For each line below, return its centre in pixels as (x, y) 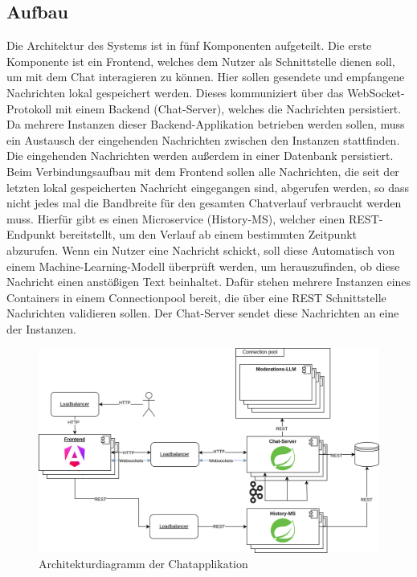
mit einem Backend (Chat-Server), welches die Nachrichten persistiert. (228, 108)
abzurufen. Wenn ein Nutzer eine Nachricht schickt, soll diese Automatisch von (201, 250)
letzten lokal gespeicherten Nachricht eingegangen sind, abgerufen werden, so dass (208, 187)
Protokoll (29, 108)
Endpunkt (31, 234)
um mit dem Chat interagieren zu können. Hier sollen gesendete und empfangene (206, 77)
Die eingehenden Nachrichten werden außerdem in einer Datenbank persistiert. (200, 156)
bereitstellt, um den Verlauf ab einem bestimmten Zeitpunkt (208, 234)
